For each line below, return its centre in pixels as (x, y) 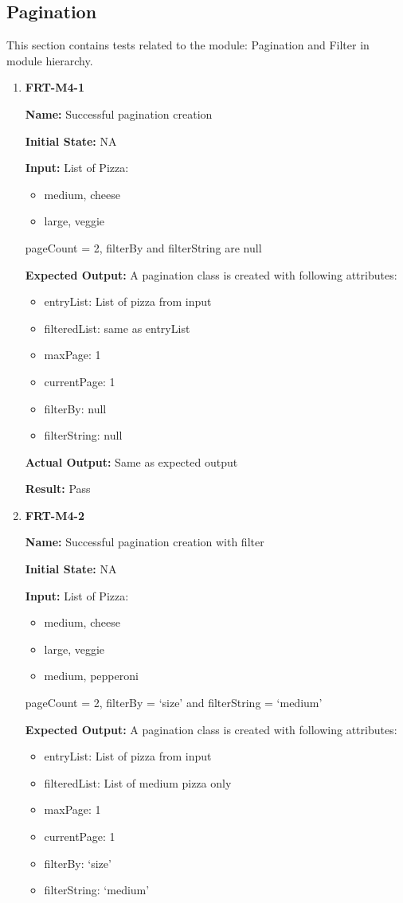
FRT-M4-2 (55, 515)
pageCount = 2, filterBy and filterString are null (143, 247)
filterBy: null (75, 408)
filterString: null (83, 435)
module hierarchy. (50, 60)
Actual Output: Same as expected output (131, 461)
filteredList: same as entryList (117, 328)
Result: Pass (58, 489)
